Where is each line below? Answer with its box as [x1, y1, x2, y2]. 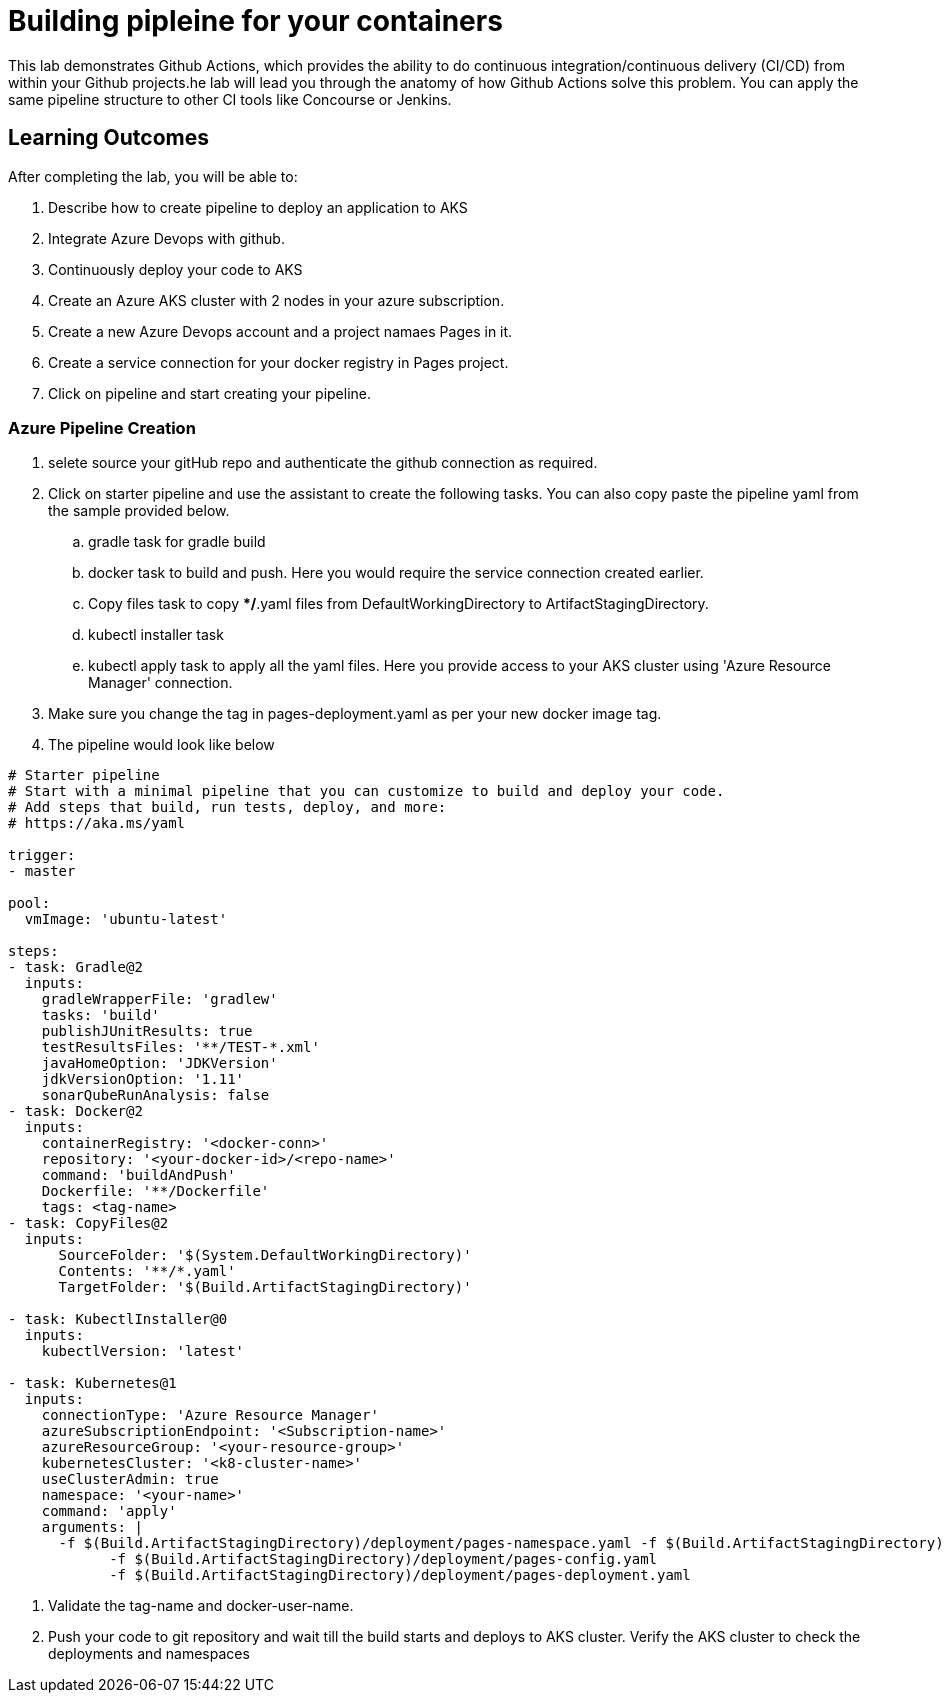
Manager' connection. [88, 674, 233, 692]
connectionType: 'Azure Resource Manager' [41, 1407, 379, 1424]
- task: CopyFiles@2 [8, 1215, 169, 1232]
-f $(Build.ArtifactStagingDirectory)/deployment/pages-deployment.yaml [109, 1567, 691, 1584]
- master [8, 863, 76, 880]
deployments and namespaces [48, 1645, 250, 1663]
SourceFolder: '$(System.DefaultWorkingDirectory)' [58, 1247, 472, 1264]
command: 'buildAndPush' [41, 1167, 236, 1184]
